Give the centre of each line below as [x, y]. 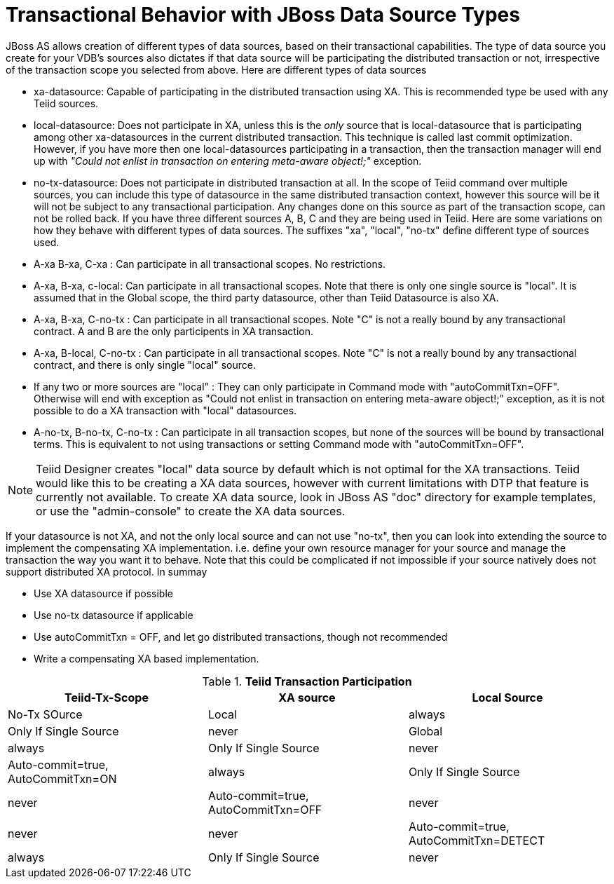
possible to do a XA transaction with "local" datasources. [165, 410]
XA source [307, 697]
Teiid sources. [66, 103]
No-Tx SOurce [45, 714]
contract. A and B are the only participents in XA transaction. [173, 331]
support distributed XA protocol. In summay [107, 571]
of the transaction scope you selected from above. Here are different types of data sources [216, 69]
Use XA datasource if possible [103, 593]
